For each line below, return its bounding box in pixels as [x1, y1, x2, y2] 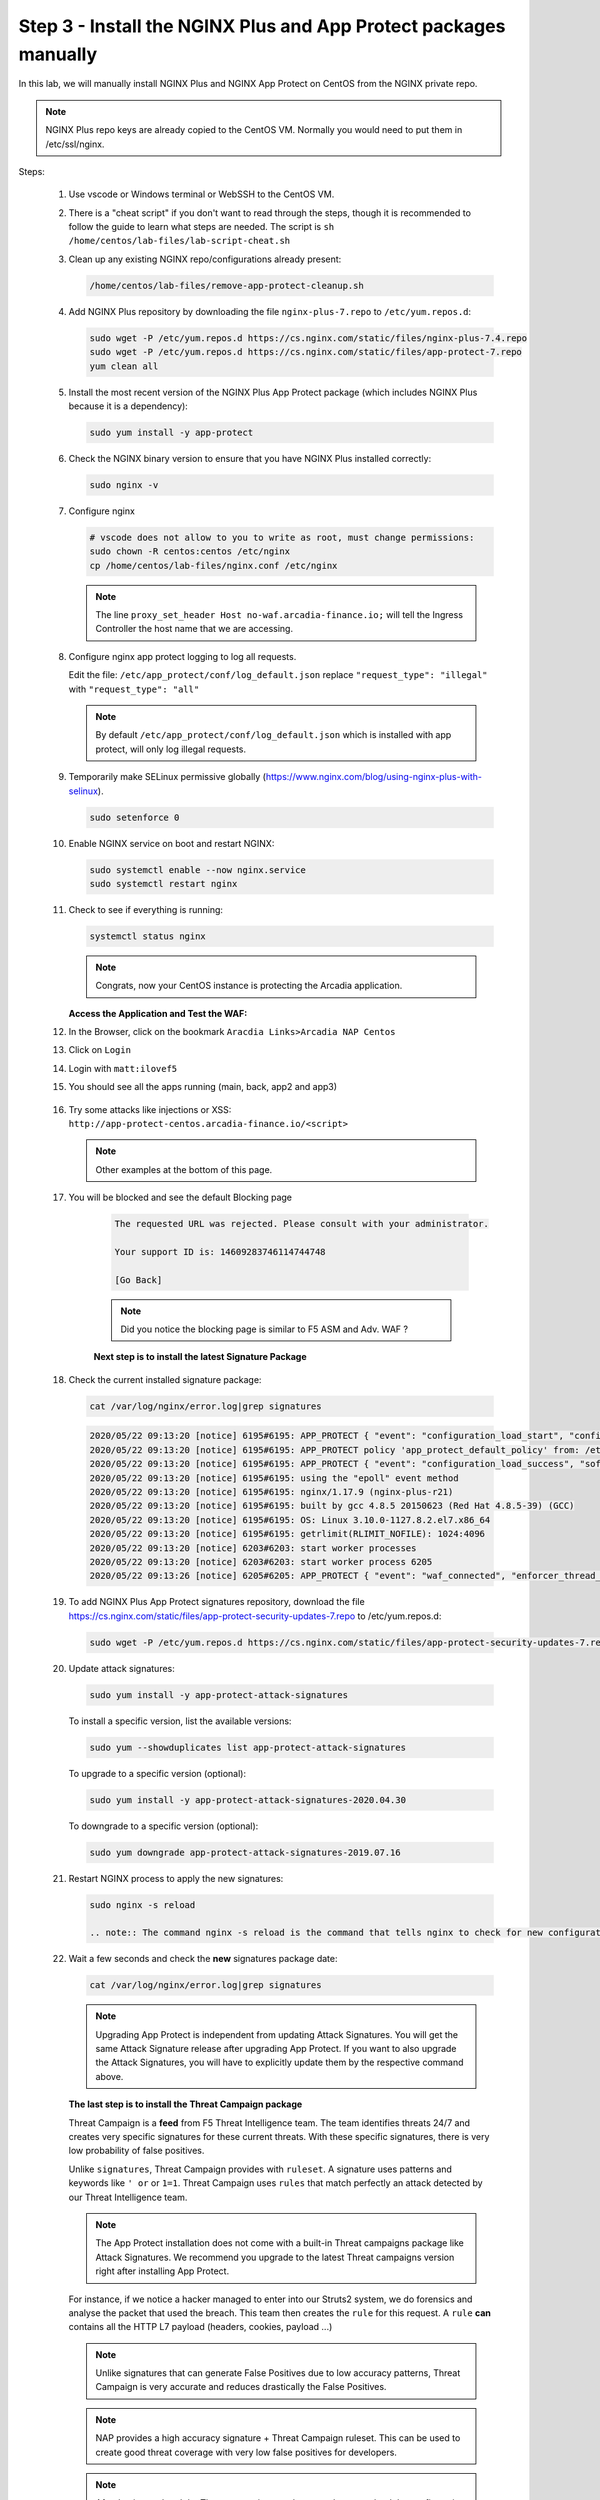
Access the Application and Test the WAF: [68, 1007, 248, 1019]
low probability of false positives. [68, 2145, 205, 2157]
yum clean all [89, 360, 159, 372]
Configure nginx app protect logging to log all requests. [68, 650, 297, 662]
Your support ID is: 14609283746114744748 [114, 1246, 326, 1257]
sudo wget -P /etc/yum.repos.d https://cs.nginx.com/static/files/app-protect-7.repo [89, 346, 522, 358]
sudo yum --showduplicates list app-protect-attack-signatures [89, 1741, 407, 1753]
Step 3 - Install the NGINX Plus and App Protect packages [18, 15, 506, 37]
